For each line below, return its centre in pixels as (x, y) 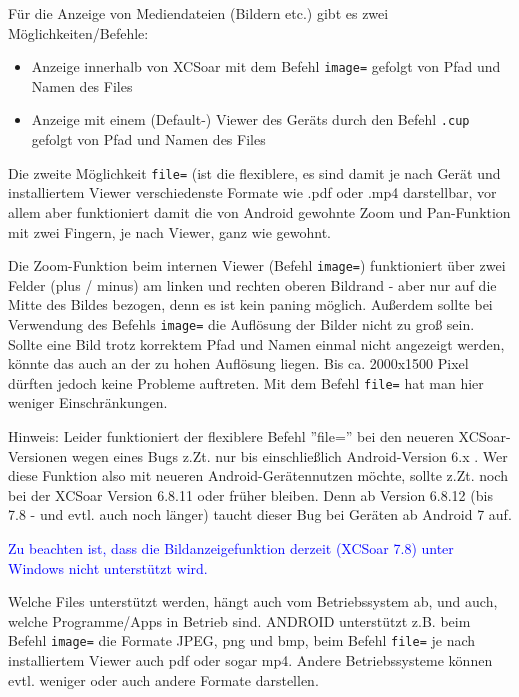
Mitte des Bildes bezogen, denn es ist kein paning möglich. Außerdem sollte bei (250, 304)
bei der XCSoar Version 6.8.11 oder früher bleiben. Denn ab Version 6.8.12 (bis (250, 494)
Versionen (38, 455)
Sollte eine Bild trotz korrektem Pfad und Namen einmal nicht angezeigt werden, (256, 343)
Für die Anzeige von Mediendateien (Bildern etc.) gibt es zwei (198, 13)
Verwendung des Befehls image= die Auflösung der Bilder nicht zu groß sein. (241, 323)
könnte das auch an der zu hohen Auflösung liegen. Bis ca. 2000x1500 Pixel (238, 363)
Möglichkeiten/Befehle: (78, 32)
